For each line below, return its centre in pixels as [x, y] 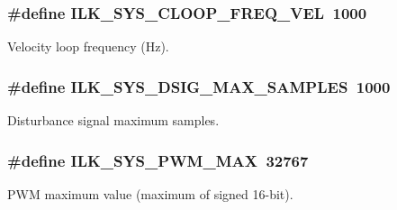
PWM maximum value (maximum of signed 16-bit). [150, 193]
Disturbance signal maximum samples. [113, 120]
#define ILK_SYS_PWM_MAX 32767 [158, 160]
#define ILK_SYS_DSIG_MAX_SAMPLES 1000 [199, 86]
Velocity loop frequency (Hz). [88, 46]
